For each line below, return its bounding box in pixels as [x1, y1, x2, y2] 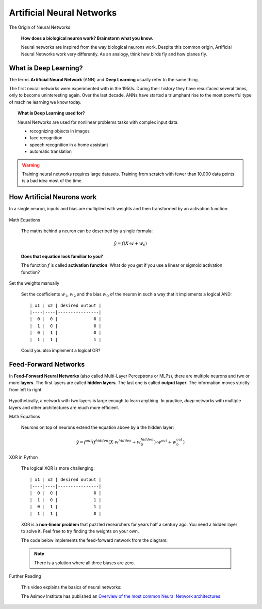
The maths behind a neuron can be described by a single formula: [21, 228, 153, 234]
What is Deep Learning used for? [17, 110, 85, 116]
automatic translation [30, 148, 72, 154]
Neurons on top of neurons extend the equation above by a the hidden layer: [21, 424, 174, 430]
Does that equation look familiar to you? [21, 253, 103, 259]
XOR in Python [9, 454, 38, 460]
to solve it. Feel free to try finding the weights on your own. [21, 528, 139, 534]
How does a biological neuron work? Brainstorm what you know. [21, 35, 153, 41]
